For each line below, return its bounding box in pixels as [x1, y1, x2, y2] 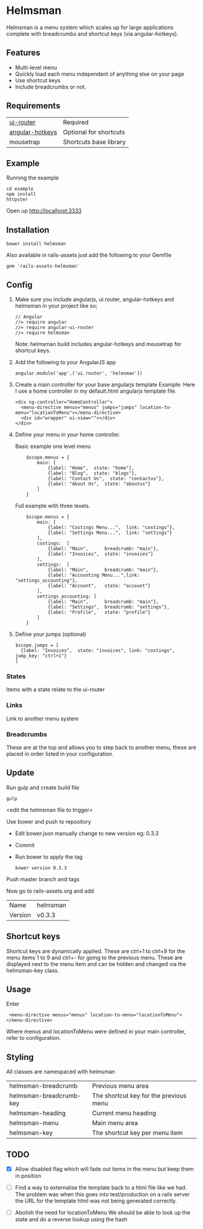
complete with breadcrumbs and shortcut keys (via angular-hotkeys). [6, 30, 179, 37]
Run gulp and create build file [6, 784, 80, 791]
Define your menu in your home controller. [14, 431, 121, 438]
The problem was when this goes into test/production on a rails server [14, 1191, 190, 1198]
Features [6, 48, 40, 58]
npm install [6, 192, 36, 198]
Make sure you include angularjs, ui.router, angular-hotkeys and [14, 296, 174, 303]
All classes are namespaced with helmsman [6, 1068, 115, 1076]
